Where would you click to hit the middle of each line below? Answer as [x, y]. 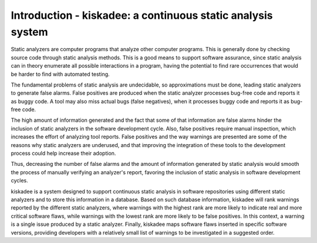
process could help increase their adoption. [63, 154]
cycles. [20, 181]
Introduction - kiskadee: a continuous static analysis [142, 15]
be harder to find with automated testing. [60, 74]
